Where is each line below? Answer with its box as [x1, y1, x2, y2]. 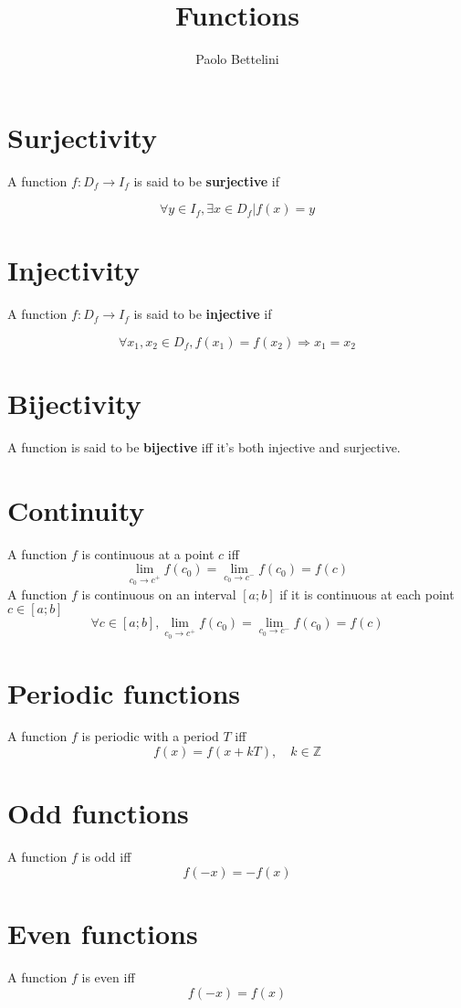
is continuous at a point [81, 544, 215, 563]
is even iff [81, 967, 135, 986]
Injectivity [7, 251, 140, 289]
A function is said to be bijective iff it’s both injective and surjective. [7, 438, 401, 457]
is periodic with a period [81, 727, 219, 746]
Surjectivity [7, 118, 157, 155]
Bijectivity [7, 385, 141, 422]
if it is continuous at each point [279, 584, 455, 603]
